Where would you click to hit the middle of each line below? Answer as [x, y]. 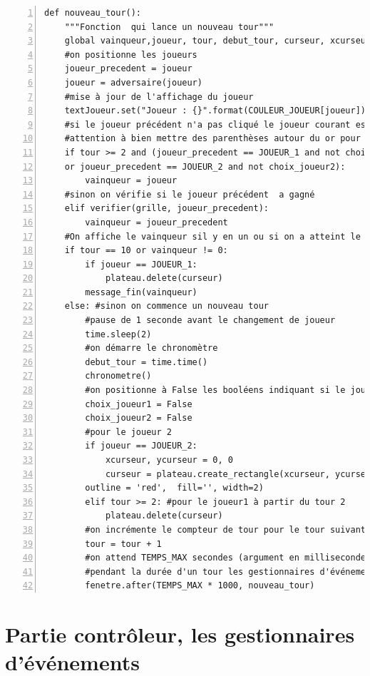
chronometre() [118, 376]
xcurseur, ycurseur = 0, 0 [169, 460]
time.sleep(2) [118, 334]
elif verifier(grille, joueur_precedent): [166, 209]
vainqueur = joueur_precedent [156, 222]
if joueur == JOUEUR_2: [141, 446]
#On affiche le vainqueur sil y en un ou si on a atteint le [212, 236]
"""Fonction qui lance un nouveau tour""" [169, 27]
